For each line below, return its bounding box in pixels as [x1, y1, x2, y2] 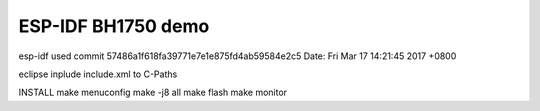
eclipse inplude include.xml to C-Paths [18, 68, 178, 80]
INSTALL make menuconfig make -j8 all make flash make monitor [18, 86, 288, 99]
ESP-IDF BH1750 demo [18, 15, 210, 37]
